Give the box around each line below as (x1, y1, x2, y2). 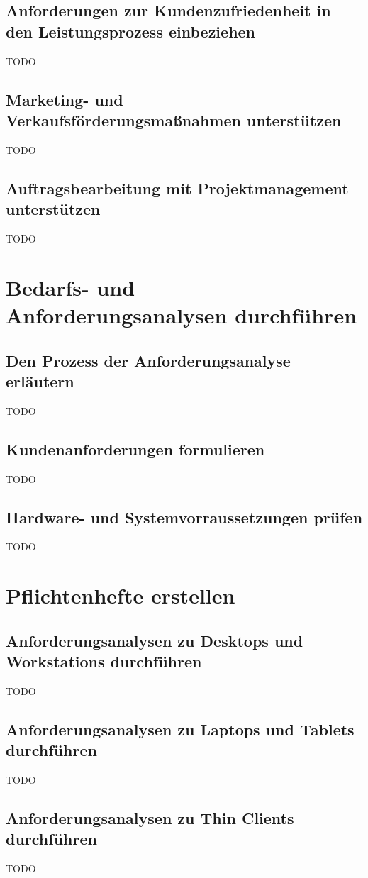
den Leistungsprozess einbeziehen (6, 20, 256, 42)
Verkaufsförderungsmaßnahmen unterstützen (6, 109, 342, 130)
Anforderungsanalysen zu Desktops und (6, 629, 303, 651)
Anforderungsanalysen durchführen (6, 300, 357, 329)
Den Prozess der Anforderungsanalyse (6, 349, 291, 371)
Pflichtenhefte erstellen (6, 581, 235, 610)
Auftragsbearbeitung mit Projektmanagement (6, 177, 349, 199)
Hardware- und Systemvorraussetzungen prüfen (6, 506, 363, 528)
